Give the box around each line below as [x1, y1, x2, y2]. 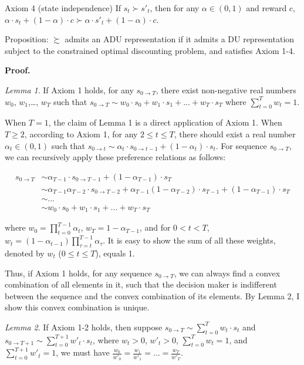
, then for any [150, 2, 200, 13]
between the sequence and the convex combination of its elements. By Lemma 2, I [5, 289, 300, 302]
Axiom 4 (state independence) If [5, 2, 121, 13]
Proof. [5, 64, 31, 76]
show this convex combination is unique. [5, 301, 150, 313]
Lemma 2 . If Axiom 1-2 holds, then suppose [5, 320, 163, 333]
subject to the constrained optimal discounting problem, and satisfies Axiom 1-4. [5, 44, 295, 56]
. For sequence [215, 139, 267, 151]
